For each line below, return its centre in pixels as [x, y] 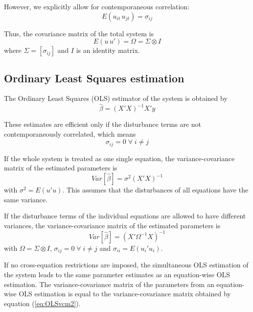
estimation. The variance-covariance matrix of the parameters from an [109, 284]
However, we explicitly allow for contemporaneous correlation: [97, 6]
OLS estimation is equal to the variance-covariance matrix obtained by [125, 294]
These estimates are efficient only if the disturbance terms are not [103, 124]
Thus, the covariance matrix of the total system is [79, 33]
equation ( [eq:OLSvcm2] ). [42, 303]
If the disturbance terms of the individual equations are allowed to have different [125, 216]
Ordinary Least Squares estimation [94, 78]
